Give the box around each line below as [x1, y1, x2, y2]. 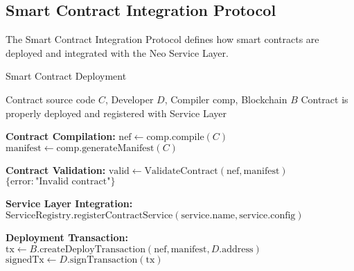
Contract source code [6, 91, 96, 106]
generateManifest [82, 143, 154, 153]
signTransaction [69, 254, 138, 265]
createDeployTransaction [39, 244, 145, 254]
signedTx [6, 254, 44, 265]
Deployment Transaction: [6, 229, 128, 244]
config [270, 210, 296, 220]
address [222, 244, 254, 254]
